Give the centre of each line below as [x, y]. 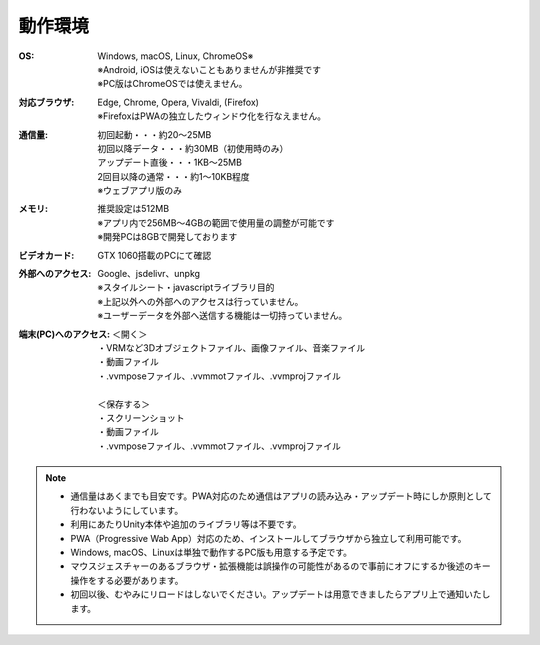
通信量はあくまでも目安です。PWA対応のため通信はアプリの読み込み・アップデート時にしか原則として [281, 496]
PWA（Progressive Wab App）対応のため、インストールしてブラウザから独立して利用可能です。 [268, 538]
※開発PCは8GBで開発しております [167, 237]
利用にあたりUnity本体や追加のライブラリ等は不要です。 [186, 524]
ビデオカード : [46, 255]
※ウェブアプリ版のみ [139, 191]
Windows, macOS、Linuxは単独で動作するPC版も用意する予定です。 [211, 552]
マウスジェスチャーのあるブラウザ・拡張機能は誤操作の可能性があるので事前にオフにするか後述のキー [280, 566]
